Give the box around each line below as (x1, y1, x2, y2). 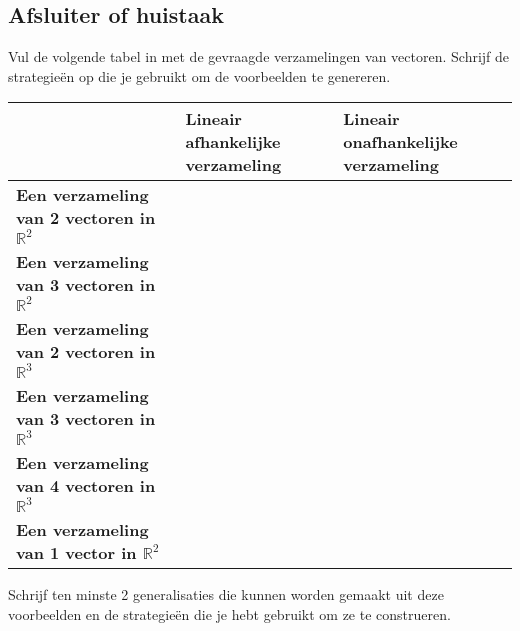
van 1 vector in (16, 541, 137, 565)
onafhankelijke (343, 130, 458, 154)
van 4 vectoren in (16, 474, 156, 498)
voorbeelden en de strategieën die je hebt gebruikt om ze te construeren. (8, 603, 451, 624)
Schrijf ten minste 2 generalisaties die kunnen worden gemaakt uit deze (8, 584, 444, 605)
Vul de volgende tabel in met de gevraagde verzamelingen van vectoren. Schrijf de (8, 46, 510, 67)
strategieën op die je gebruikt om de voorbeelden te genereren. (8, 65, 391, 86)
